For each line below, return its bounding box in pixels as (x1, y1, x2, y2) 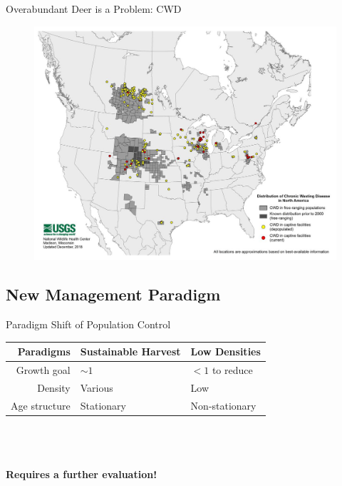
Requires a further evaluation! (6, 467, 157, 482)
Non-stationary (190, 398, 256, 412)
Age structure (11, 398, 71, 412)
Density (37, 380, 71, 395)
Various (80, 380, 113, 395)
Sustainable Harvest (80, 344, 181, 358)
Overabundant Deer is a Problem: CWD (6, 1, 182, 16)
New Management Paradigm (6, 283, 221, 305)
